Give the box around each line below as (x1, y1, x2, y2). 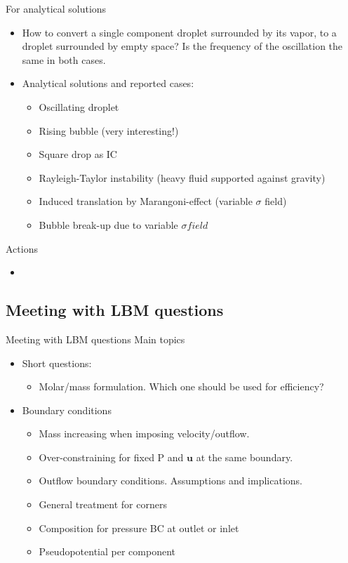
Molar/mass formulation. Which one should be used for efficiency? (39, 379, 324, 394)
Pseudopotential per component (39, 544, 175, 559)
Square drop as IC (39, 147, 117, 161)
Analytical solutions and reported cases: (22, 76, 194, 91)
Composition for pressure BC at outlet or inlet (39, 520, 239, 535)
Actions (6, 241, 38, 256)
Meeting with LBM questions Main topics (6, 331, 185, 346)
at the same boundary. (196, 449, 293, 464)
